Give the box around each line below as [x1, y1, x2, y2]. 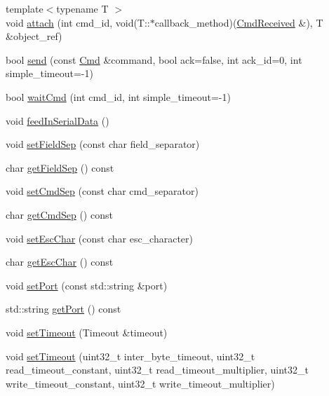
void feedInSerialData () [6, 113, 109, 128]
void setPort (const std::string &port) [6, 278, 168, 292]
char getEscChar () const [6, 254, 114, 269]
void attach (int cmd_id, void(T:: [6, 15, 150, 29]
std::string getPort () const [6, 301, 121, 316]
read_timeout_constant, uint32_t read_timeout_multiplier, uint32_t [6, 362, 309, 377]
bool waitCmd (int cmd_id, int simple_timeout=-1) [6, 89, 231, 104]
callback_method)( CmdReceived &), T [154, 15, 323, 29]
